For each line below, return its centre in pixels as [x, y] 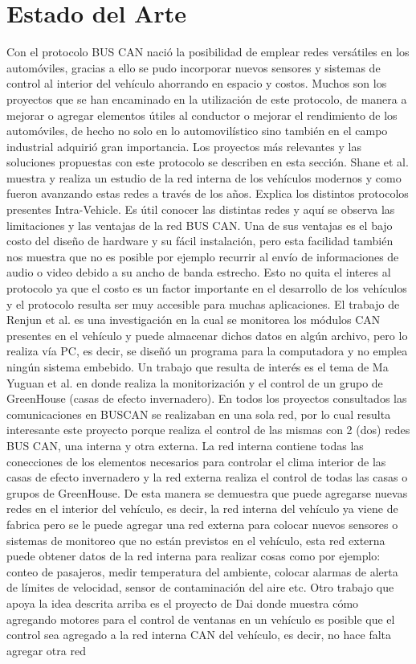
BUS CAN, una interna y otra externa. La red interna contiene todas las [185, 445]
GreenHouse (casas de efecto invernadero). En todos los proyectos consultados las [207, 398]
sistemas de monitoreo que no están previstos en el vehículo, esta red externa [196, 540]
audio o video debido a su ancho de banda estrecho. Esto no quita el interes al [199, 272]
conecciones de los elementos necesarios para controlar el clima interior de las [196, 461]
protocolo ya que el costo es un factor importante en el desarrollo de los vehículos [207, 288]
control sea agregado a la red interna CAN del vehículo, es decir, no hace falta [199, 635]
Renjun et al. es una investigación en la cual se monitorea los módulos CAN [194, 320]
